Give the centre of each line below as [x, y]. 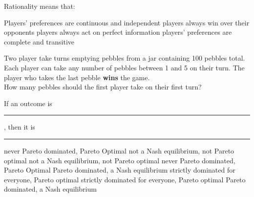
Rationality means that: [40, 6]
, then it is [20, 127]
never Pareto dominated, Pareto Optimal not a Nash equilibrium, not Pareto [119, 150]
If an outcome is [28, 103]
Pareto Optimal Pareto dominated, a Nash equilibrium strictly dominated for [120, 170]
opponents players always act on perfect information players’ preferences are [118, 32]
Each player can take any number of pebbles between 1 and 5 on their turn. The [124, 67]
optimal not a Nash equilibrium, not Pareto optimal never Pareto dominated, [120, 160]
